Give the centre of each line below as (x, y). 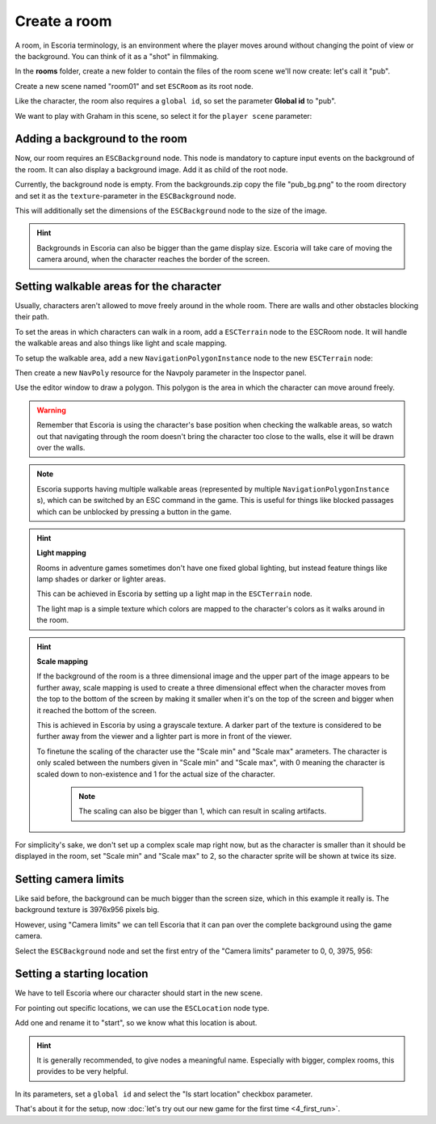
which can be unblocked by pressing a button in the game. (134, 511)
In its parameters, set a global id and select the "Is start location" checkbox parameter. (164, 1094)
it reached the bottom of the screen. (97, 710)
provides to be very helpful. (82, 1071)
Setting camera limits (69, 879)
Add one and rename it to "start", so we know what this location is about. (136, 1023)
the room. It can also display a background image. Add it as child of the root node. (151, 169)
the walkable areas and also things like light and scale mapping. (121, 343)
